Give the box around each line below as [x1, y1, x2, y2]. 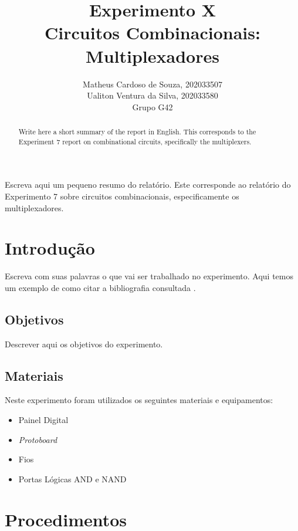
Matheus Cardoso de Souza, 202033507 [83, 77, 222, 90]
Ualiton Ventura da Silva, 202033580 [87, 89, 218, 102]
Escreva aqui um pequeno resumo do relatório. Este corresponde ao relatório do [5, 178, 291, 191]
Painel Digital [18, 414, 69, 426]
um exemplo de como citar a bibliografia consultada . [5, 281, 196, 293]
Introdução [5, 236, 95, 260]
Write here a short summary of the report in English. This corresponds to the [18, 127, 256, 137]
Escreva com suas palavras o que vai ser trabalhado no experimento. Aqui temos [5, 270, 293, 282]
